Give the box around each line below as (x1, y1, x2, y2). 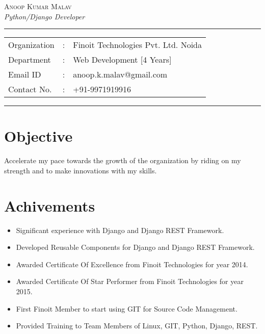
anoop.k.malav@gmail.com (73, 68, 168, 81)
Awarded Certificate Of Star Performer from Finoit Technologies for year (16, 276, 244, 287)
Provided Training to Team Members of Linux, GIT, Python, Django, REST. (16, 320, 258, 331)
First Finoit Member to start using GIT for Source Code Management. (16, 303, 237, 314)
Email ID (8, 68, 41, 81)
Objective (4, 125, 73, 146)
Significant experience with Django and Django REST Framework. (16, 224, 224, 235)
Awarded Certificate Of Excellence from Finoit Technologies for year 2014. (16, 259, 248, 269)
